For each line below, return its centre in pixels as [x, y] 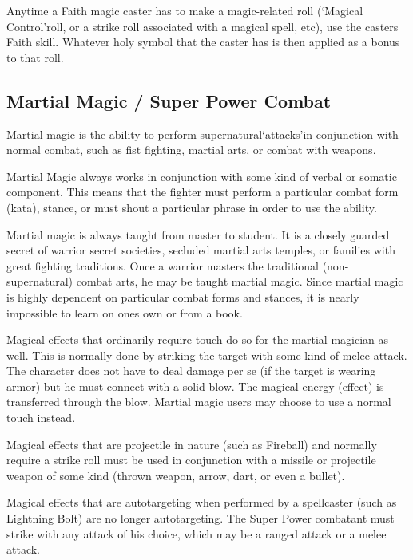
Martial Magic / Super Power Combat [169, 100]
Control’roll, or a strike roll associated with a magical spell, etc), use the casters [203, 26]
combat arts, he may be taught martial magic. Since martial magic [240, 281]
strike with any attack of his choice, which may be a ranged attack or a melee [197, 533]
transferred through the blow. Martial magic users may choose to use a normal [199, 402]
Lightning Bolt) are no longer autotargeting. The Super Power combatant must [201, 518]
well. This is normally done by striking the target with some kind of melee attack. [207, 355]
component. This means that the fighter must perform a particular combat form [203, 192]
